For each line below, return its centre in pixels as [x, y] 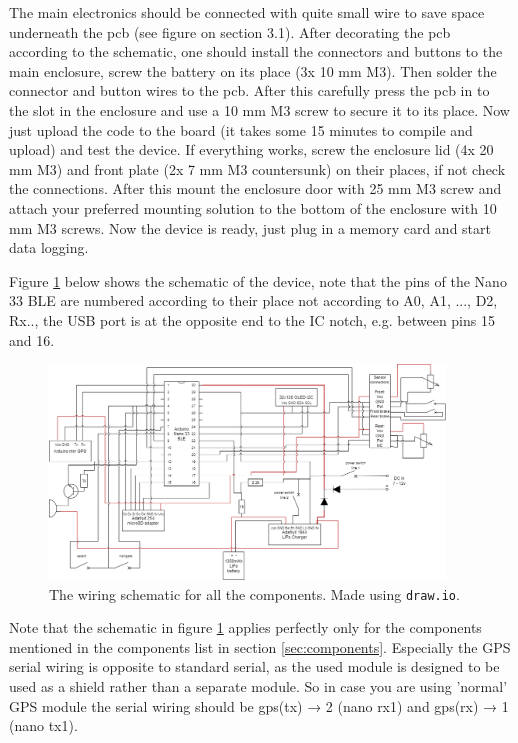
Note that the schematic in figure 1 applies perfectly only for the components [245, 627]
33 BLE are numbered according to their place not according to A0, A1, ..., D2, [253, 300]
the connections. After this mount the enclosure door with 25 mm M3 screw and [255, 188]
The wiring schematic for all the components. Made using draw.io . [254, 593]
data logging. [49, 247]
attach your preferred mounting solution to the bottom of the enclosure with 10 [253, 207]
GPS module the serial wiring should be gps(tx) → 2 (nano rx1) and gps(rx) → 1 [259, 705]
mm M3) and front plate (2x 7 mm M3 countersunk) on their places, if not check [257, 168]
